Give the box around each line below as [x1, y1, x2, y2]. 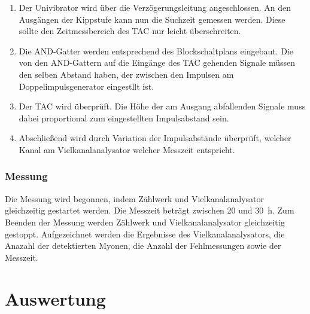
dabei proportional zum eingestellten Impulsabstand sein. [19, 111, 229, 124]
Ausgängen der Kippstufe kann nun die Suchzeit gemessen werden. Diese [19, 13, 285, 25]
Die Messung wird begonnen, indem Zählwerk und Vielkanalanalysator [5, 192, 265, 205]
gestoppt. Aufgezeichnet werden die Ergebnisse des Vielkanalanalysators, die [5, 227, 285, 240]
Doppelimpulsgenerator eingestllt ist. [19, 80, 154, 92]
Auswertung [5, 286, 106, 310]
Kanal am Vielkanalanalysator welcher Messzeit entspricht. [19, 143, 235, 156]
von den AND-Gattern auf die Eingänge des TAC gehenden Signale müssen [19, 56, 295, 69]
